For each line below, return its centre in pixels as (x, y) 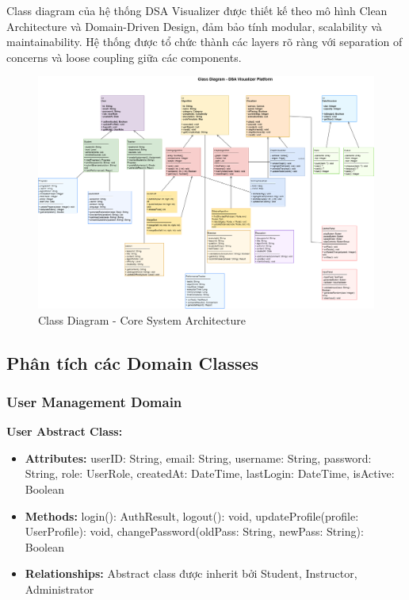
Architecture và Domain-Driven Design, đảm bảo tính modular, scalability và (194, 26)
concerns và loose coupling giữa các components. (124, 57)
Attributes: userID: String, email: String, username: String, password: (198, 458)
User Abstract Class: (65, 431)
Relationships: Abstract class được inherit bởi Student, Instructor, (191, 573)
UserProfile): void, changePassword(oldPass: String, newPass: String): (194, 531)
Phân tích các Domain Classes (133, 362)
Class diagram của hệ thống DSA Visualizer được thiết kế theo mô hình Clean (197, 10)
